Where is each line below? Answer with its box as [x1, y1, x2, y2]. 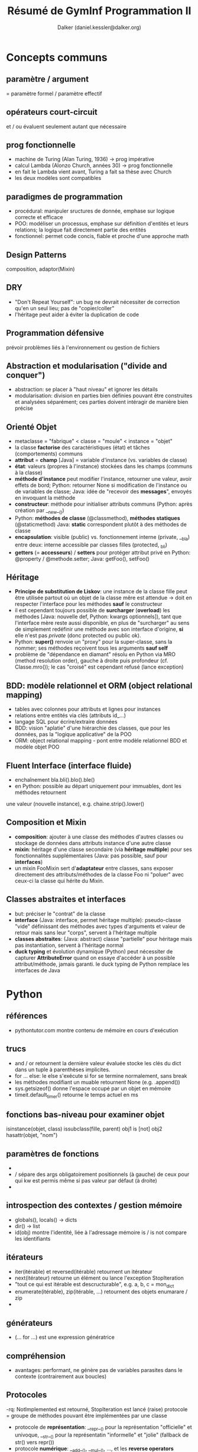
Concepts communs [6, 50, 108, 64]
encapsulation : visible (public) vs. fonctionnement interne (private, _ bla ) [14, 534, 190, 542]
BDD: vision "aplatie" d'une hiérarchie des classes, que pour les [14, 724, 170, 732]
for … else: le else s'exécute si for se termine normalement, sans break [14, 1072, 187, 1079]
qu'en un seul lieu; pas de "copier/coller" [14, 304, 115, 311]
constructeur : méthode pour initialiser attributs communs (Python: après [14, 500, 193, 507]
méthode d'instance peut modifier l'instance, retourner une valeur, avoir [14, 476, 192, 483]
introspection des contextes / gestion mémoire [6, 1200, 183, 1210]
